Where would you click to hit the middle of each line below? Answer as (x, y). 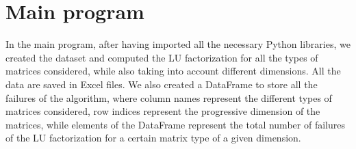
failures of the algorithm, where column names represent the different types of (169, 97)
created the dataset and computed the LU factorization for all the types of (162, 57)
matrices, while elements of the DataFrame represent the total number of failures (175, 124)
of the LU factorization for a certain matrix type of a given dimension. (153, 138)
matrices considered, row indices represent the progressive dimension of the (163, 111)
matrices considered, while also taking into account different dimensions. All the (173, 71)
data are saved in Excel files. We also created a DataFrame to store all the (162, 84)
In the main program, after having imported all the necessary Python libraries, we (178, 44)
